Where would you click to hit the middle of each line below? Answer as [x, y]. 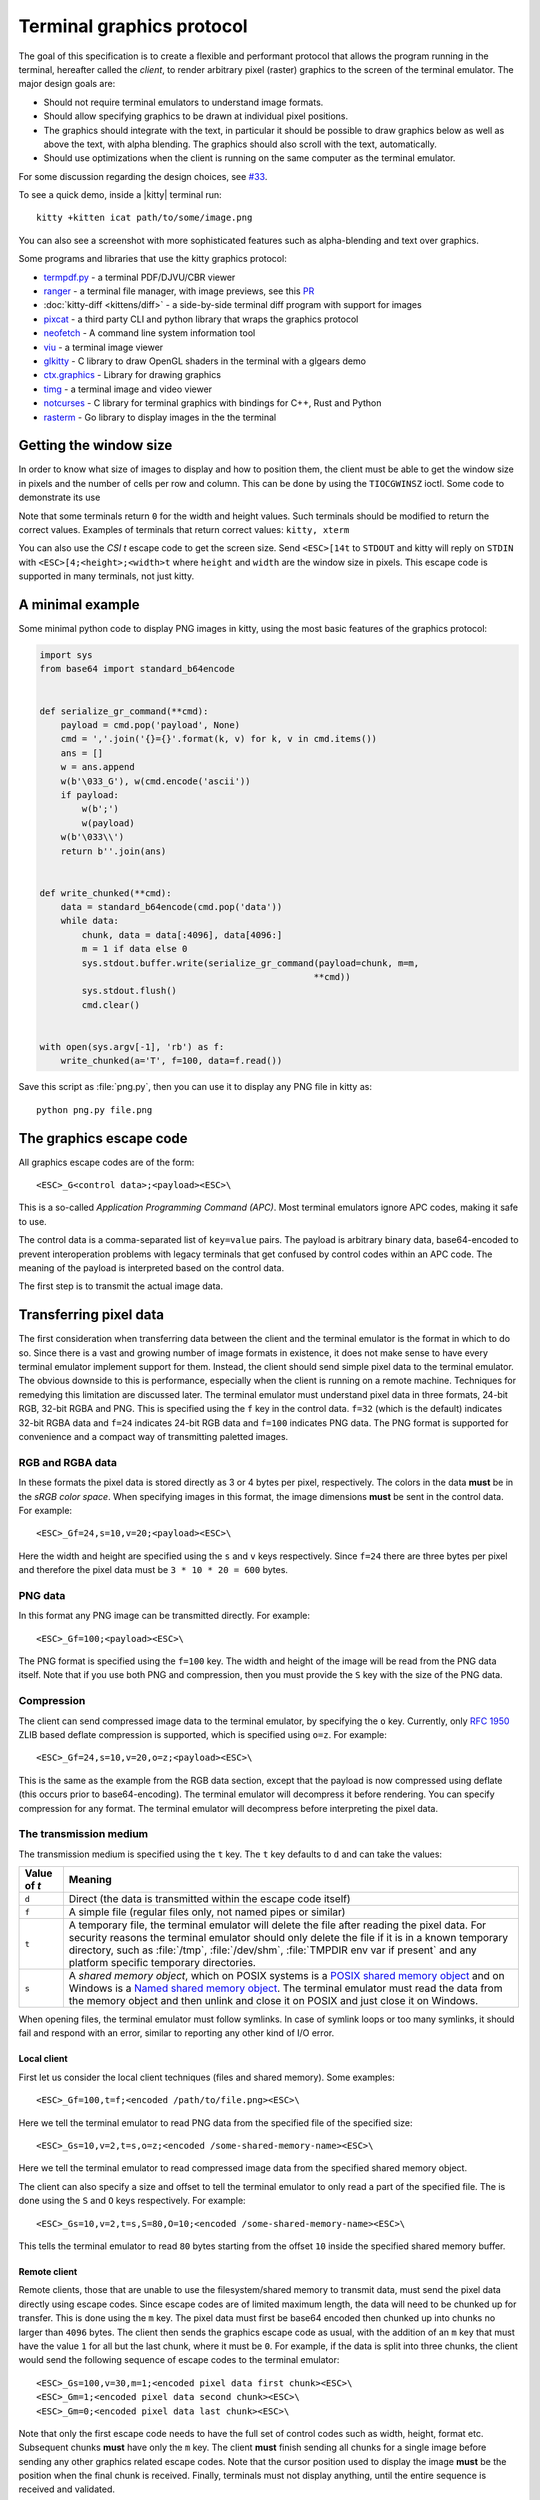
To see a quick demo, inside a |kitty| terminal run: [120, 195]
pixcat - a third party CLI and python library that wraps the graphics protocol [201, 319]
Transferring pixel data [91, 1315]
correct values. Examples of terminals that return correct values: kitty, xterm [184, 529]
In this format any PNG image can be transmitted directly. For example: [164, 1616]
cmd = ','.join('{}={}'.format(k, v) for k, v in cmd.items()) [219, 739]
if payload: [90, 794]
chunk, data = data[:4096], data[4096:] [182, 934]
